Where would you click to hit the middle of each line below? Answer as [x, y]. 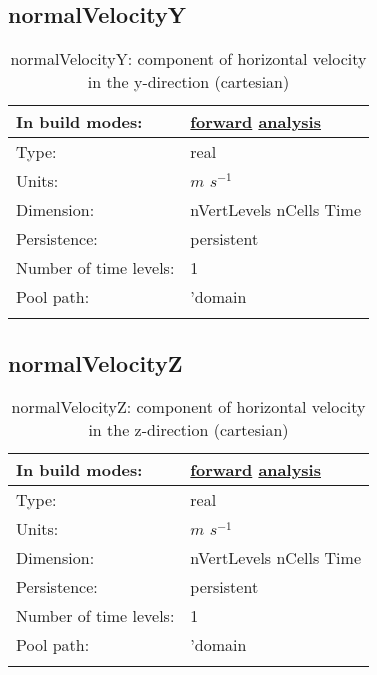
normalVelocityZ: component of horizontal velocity [188, 407]
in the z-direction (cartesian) [188, 430]
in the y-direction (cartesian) [188, 82]
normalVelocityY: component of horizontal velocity [188, 59]
